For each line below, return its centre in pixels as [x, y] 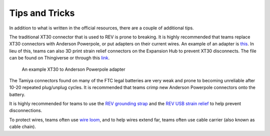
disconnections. [26, 111]
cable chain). [22, 127]
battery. [17, 94]
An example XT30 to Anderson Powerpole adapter [73, 69]
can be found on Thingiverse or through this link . [59, 58]
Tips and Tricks [42, 13]
